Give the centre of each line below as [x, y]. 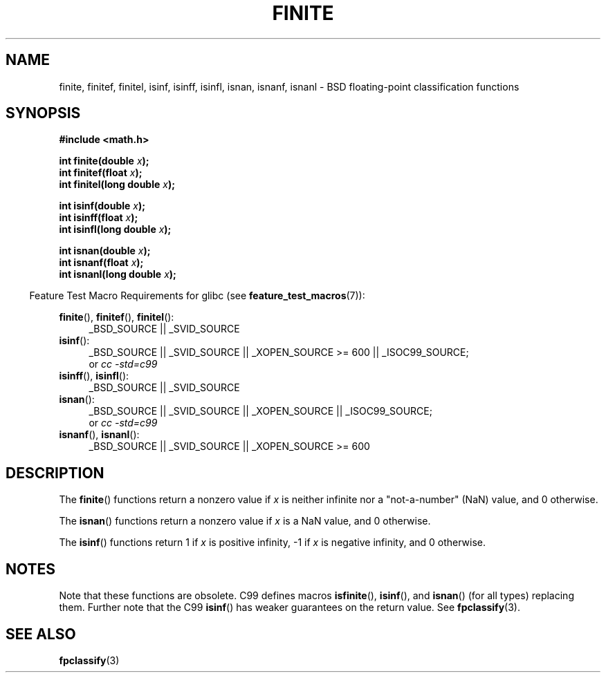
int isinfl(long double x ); [115, 229]
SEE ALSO [41, 634]
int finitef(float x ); [101, 173]
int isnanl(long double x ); [118, 274]
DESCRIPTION [55, 473]
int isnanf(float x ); [101, 263]
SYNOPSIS [43, 113]
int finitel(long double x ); [117, 185]
